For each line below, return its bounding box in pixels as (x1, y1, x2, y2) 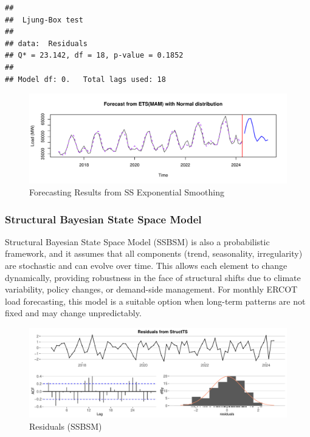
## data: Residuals (5, 39, 88, 48)
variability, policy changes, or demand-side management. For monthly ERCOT (5, 283, 298, 296)
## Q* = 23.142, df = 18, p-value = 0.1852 (5, 51, 184, 60)
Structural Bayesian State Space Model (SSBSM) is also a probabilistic (5, 235, 270, 248)
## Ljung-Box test (5, 15, 83, 24)
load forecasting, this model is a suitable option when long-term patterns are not (5, 294, 306, 307)
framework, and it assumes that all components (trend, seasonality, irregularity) (5, 247, 303, 260)
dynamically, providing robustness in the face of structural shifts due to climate (5, 271, 301, 283)
